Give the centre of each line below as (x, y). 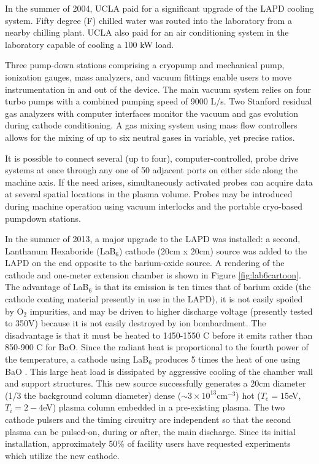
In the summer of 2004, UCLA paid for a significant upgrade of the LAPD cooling (159, 8)
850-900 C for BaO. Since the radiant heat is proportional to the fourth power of (157, 347)
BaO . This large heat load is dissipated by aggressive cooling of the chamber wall (159, 371)
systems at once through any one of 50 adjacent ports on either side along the (151, 170)
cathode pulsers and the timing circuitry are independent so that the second (148, 419)
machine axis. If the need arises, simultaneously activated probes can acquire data (159, 182)
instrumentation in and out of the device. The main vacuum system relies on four (158, 89)
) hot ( (248, 395)
